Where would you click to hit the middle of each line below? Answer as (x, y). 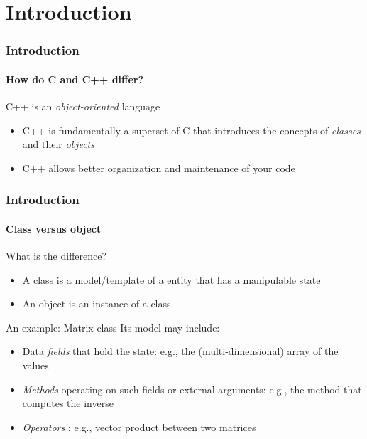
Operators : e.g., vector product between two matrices (139, 427)
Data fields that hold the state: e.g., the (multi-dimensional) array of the (180, 351)
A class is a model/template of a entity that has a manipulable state (171, 279)
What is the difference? (56, 256)
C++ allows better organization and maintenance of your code (159, 168)
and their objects (58, 144)
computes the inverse (68, 403)
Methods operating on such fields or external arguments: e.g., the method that (192, 389)
